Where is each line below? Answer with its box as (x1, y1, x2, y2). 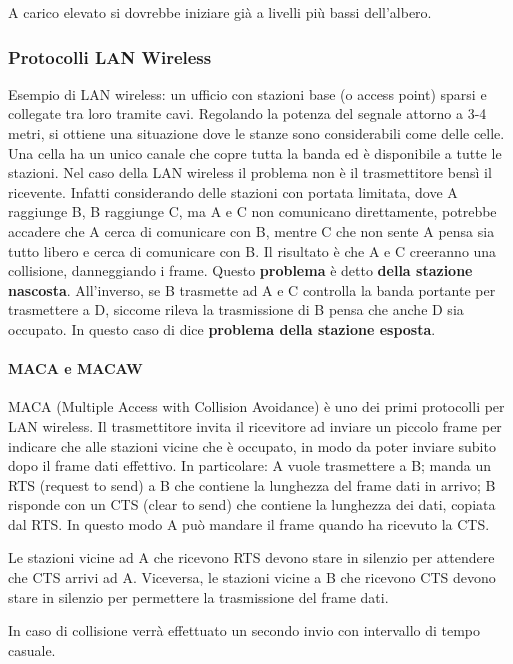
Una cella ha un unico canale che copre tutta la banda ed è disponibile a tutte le (8, 142, 502, 163)
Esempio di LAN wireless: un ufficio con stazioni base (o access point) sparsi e (8, 83, 487, 104)
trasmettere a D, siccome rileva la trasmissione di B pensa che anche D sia (8, 299, 464, 320)
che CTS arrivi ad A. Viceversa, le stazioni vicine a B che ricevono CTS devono (8, 567, 496, 588)
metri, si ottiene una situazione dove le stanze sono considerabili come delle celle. (8, 123, 505, 143)
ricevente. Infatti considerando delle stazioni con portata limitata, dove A (8, 181, 458, 202)
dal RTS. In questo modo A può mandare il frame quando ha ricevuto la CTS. (8, 513, 490, 534)
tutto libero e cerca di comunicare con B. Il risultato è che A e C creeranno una (8, 240, 497, 261)
